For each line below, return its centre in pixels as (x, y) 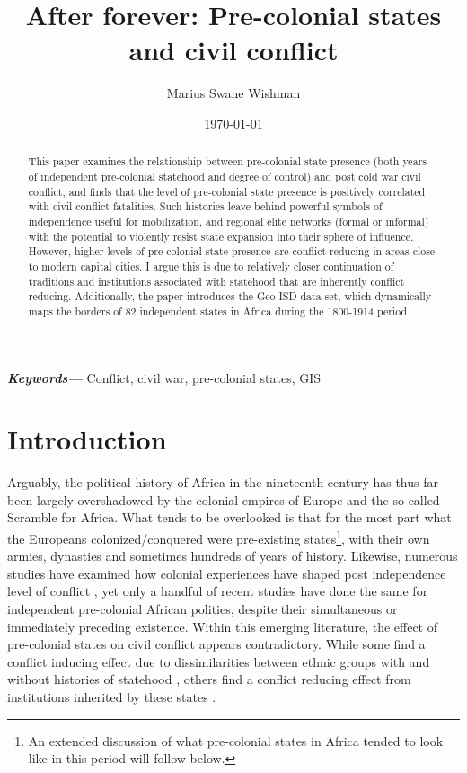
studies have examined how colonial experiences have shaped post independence (227, 573)
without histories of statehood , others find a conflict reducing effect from (209, 679)
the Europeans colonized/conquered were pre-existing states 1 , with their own (219, 537)
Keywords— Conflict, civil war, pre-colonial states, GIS (164, 377)
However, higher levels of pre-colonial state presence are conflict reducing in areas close (232, 251)
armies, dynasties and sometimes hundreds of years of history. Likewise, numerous (233, 556)
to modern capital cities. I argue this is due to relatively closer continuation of (211, 266)
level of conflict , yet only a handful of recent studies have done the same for (218, 591)
